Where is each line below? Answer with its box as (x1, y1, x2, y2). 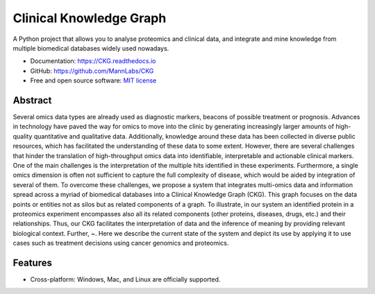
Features (12, 257, 52, 268)
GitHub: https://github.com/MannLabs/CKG (30, 67, 154, 75)
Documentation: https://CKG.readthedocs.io (30, 57, 156, 65)
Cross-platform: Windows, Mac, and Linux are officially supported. (30, 275, 221, 284)
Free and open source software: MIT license (30, 76, 157, 85)
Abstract (12, 94, 52, 106)
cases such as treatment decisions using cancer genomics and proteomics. (12, 239, 229, 248)
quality (12, 132, 33, 140)
